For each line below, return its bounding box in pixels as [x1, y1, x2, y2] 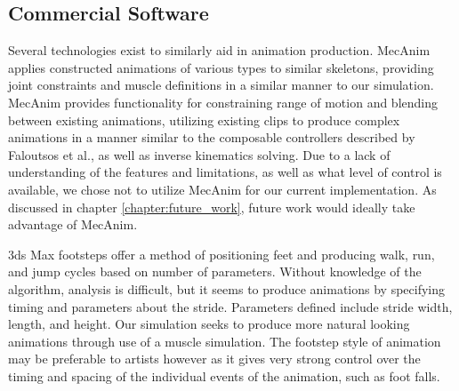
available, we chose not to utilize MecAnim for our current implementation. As [8, 180, 437, 198]
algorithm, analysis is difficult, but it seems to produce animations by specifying [8, 279, 446, 298]
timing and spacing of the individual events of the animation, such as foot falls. [8, 366, 440, 385]
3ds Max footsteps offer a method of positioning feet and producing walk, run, [8, 244, 435, 263]
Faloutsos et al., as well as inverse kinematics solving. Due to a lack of [8, 145, 391, 164]
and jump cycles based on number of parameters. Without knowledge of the [8, 262, 422, 281]
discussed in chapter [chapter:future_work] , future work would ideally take [8, 197, 415, 216]
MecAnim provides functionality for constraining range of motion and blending [8, 92, 438, 111]
